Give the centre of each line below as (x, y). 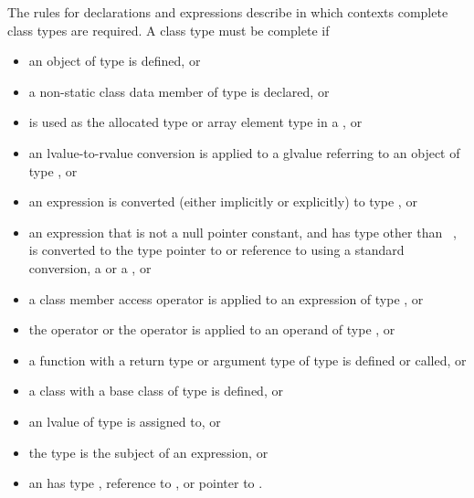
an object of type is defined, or (115, 61)
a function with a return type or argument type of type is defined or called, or (248, 360)
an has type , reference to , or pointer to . (146, 483)
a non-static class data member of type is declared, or (179, 91)
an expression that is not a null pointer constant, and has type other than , (242, 232)
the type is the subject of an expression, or (148, 452)
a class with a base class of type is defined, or (156, 391)
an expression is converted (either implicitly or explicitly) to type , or (223, 201)
